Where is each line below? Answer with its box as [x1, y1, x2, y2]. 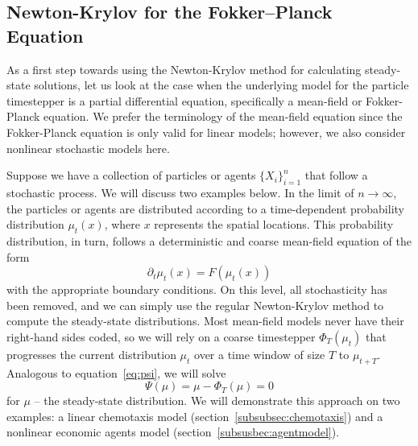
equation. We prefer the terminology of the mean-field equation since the [43, 108, 403, 125]
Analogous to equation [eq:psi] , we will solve [6, 364, 226, 381]
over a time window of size [194, 345, 325, 362]
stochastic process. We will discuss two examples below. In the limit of [6, 184, 354, 200]
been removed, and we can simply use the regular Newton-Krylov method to [6, 296, 384, 313]
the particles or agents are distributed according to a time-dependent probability [6, 200, 404, 217]
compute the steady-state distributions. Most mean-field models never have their [6, 312, 404, 329]
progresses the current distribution [6, 345, 176, 362]
